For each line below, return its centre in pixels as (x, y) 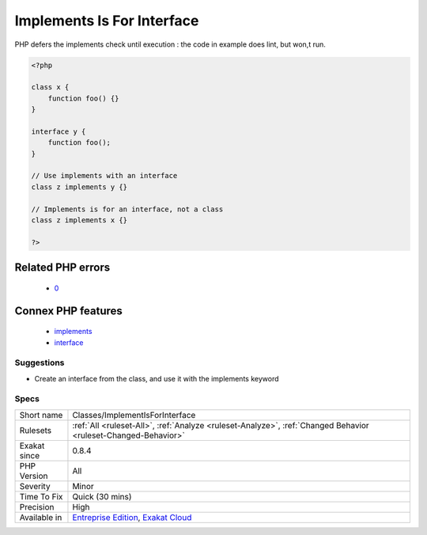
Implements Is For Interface (107, 21)
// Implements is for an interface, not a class (127, 209)
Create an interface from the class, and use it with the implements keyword (157, 378)
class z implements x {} (79, 220)
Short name (41, 415)
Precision (37, 507)
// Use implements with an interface (104, 176)
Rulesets (35, 430)
